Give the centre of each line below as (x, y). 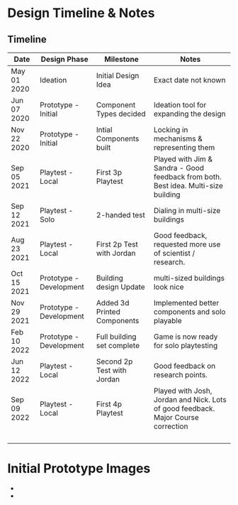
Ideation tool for (180, 105)
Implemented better (186, 303)
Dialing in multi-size (187, 211)
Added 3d (113, 303)
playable (168, 321)
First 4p (109, 404)
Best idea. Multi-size (188, 186)
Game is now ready (186, 337)
